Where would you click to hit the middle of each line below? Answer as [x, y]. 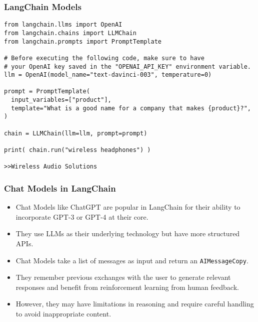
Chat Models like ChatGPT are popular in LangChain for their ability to [128, 207]
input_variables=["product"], [61, 100]
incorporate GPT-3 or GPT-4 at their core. [82, 216]
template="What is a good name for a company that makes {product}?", [131, 108]
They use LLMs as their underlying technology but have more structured [128, 233]
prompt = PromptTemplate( [47, 92]
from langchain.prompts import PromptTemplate [83, 41]
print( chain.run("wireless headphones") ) [77, 150]
